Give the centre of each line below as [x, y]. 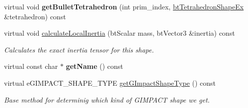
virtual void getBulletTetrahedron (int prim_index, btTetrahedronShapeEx [124, 6]
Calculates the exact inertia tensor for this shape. [79, 49]
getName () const [94, 66]
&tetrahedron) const [35, 16]
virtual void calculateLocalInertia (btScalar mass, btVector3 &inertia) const [120, 33]
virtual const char [31, 66]
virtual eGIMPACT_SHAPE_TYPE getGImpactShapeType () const [110, 82]
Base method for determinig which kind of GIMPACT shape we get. [107, 99]
